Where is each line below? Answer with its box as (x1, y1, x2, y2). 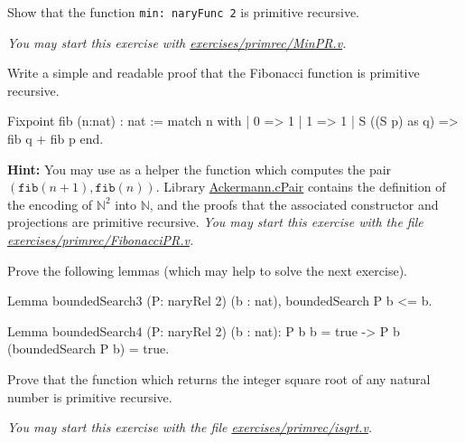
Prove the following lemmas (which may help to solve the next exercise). (7, 260, 408, 279)
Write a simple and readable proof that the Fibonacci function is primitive (7, 63, 420, 82)
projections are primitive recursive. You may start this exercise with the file (7, 212, 423, 231)
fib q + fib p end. (7, 129, 104, 148)
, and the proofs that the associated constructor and (149, 194, 439, 213)
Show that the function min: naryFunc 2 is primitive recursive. (7, 3, 360, 21)
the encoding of (7, 194, 93, 213)
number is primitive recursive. (7, 387, 172, 406)
